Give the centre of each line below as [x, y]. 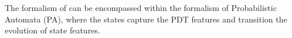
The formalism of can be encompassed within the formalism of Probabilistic [141, 7]
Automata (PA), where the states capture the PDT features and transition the [146, 19]
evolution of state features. [52, 30]
